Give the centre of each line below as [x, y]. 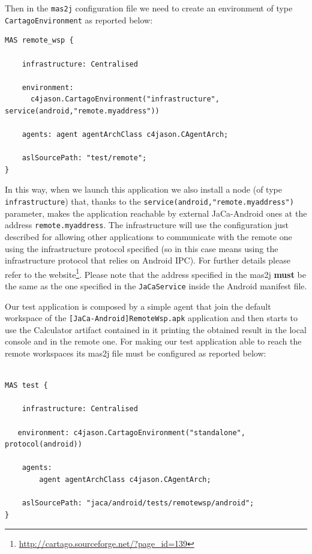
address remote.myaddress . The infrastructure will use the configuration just [147, 225]
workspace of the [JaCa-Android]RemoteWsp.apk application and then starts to [151, 318]
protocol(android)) [43, 444]
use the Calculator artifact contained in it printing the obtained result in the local [156, 329]
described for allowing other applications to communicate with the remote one [148, 236]
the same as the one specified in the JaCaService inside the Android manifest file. [156, 285]
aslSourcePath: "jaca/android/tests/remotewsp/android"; [138, 503]
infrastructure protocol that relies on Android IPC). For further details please [148, 260]
